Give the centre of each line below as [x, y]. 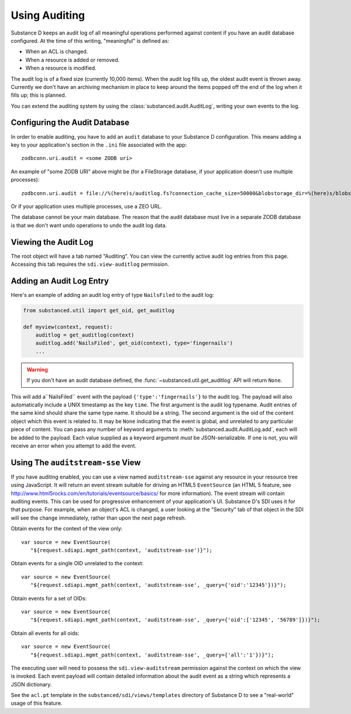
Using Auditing [48, 15]
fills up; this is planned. [39, 95]
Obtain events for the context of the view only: [67, 529]
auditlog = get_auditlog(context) [85, 335]
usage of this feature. [37, 703]
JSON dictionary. [31, 684]
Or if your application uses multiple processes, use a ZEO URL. [86, 206]
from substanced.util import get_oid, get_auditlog [99, 310]
